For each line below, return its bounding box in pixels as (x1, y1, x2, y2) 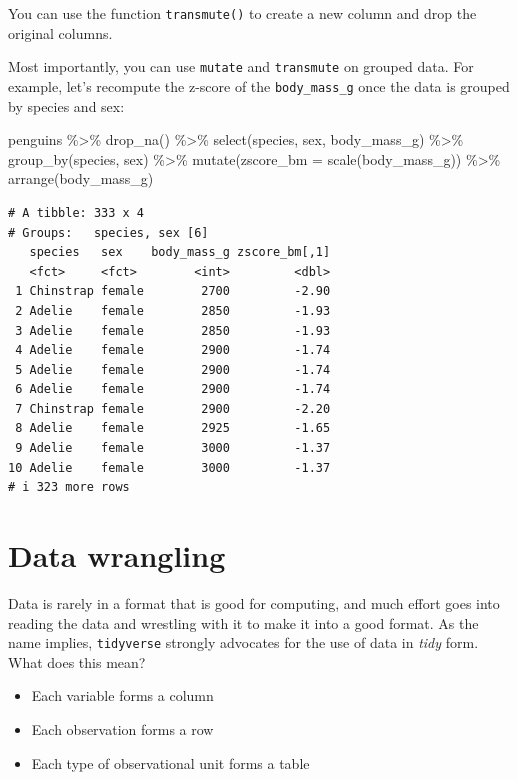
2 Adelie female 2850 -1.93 (15, 303, 331, 318)
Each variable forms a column (31, 685, 214, 706)
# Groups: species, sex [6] (8, 225, 209, 240)
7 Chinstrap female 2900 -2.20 (15, 401, 331, 416)
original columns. (8, 22, 113, 43)
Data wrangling (8, 535, 226, 576)
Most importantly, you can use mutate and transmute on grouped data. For (8, 56, 474, 77)
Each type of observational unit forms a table (31, 752, 310, 773)
